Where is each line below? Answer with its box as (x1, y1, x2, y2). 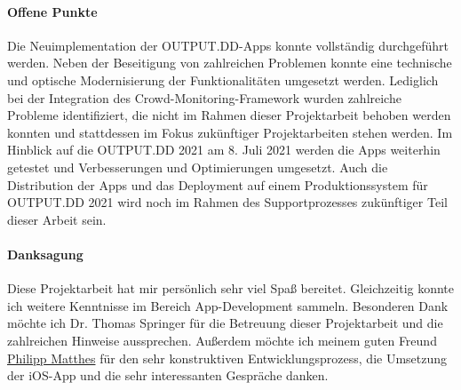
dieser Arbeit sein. (7, 210, 107, 228)
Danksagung (7, 244, 83, 263)
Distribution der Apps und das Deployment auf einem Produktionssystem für (7, 175, 428, 194)
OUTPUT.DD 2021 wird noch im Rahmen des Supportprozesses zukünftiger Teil (7, 193, 448, 211)
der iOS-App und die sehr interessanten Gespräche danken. (7, 366, 329, 385)
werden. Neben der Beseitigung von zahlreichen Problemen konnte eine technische (7, 53, 452, 72)
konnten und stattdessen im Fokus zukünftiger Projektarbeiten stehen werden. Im (7, 123, 453, 141)
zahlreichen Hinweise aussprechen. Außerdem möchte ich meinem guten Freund (7, 330, 437, 349)
